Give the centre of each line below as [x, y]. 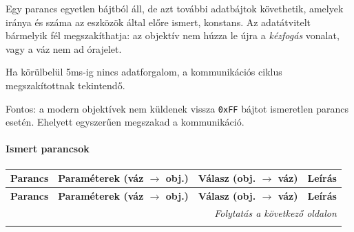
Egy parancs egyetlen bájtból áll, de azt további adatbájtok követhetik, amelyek [175, 8]
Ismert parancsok [48, 149]
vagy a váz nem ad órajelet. [64, 48]
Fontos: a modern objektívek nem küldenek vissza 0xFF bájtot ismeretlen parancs [177, 108]
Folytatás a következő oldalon [275, 212]
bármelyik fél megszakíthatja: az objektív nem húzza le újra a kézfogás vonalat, [173, 35]
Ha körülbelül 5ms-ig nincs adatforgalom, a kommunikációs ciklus [144, 72]
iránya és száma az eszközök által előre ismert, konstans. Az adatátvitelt [158, 22]
